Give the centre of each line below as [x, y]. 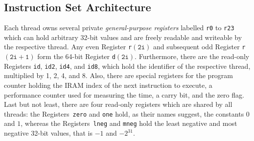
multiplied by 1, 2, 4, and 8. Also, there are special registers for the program [119, 75]
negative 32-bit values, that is [48, 133]
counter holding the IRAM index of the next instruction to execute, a [108, 85]
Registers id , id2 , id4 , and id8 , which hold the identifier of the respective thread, [127, 66]
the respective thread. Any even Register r [68, 47]
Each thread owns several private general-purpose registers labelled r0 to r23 [119, 28]
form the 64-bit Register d [76, 56]
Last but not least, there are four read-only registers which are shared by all [118, 104]
